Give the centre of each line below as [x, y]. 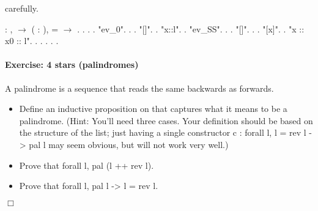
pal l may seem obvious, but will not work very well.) [129, 144]
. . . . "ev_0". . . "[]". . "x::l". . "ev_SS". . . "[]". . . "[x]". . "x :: [191, 28]
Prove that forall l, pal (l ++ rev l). [87, 165]
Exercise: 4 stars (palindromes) [72, 65]
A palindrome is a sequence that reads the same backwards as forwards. [139, 88]
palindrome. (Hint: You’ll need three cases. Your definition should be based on [166, 120]
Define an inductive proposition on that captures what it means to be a [153, 109]
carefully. [22, 8]
